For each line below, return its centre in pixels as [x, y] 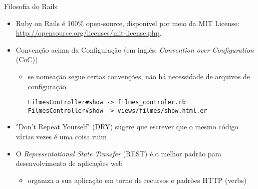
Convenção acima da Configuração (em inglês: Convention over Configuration [135, 49]
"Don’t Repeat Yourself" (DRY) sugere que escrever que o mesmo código [127, 127]
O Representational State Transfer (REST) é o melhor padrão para [119, 153]
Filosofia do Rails [31, 6]
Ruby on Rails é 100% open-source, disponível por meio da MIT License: [127, 23]
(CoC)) [27, 59]
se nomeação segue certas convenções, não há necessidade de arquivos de [139, 76]
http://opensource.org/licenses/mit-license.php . [89, 33]
